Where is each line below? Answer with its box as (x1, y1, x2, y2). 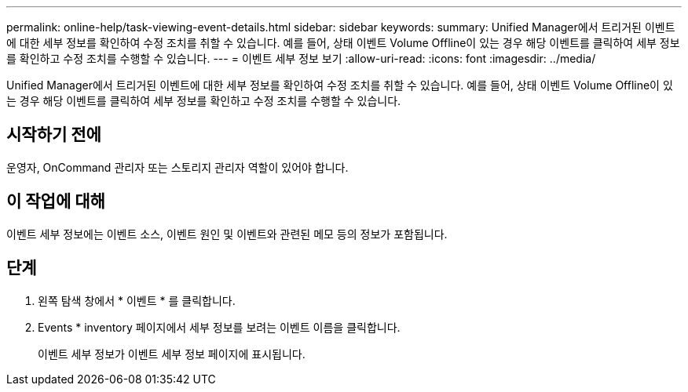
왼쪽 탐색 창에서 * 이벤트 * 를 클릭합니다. (38, 293, 236, 307)
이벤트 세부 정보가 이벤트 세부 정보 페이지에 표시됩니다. (38, 347, 306, 361)
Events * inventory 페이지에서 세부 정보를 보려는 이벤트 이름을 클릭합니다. (38, 320, 401, 334)
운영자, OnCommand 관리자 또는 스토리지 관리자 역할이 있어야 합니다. (6, 160, 349, 174)
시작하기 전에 (6, 125, 101, 145)
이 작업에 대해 (6, 191, 105, 212)
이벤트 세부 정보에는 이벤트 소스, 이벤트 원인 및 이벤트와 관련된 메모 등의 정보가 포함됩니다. (6, 227, 448, 241)
